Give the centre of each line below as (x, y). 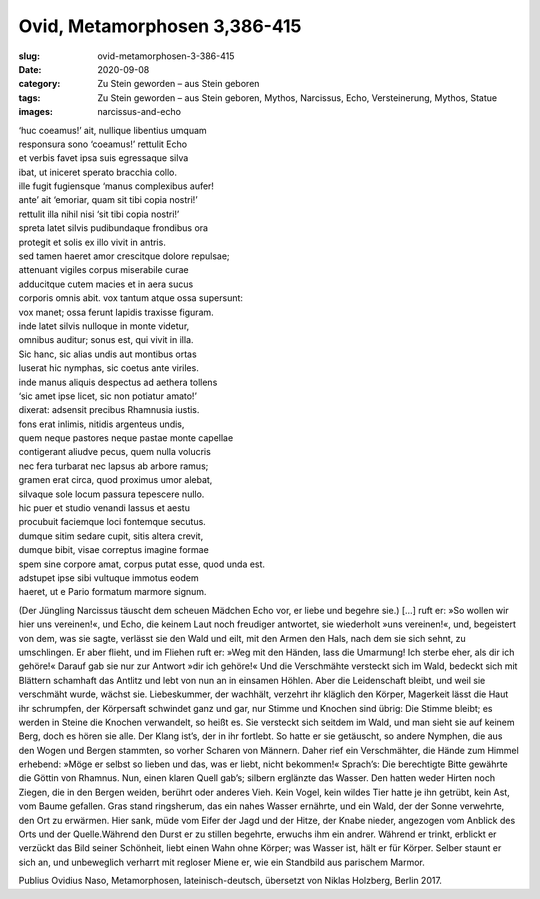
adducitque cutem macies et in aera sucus (106, 284)
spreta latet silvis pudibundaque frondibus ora (113, 228)
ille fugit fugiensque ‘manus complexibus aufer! (116, 186)
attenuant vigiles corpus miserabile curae (103, 270)
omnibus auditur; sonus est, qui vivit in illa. (106, 340)
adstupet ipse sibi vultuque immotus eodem (108, 578)
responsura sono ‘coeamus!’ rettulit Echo (103, 144)
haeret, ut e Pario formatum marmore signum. (112, 592)
